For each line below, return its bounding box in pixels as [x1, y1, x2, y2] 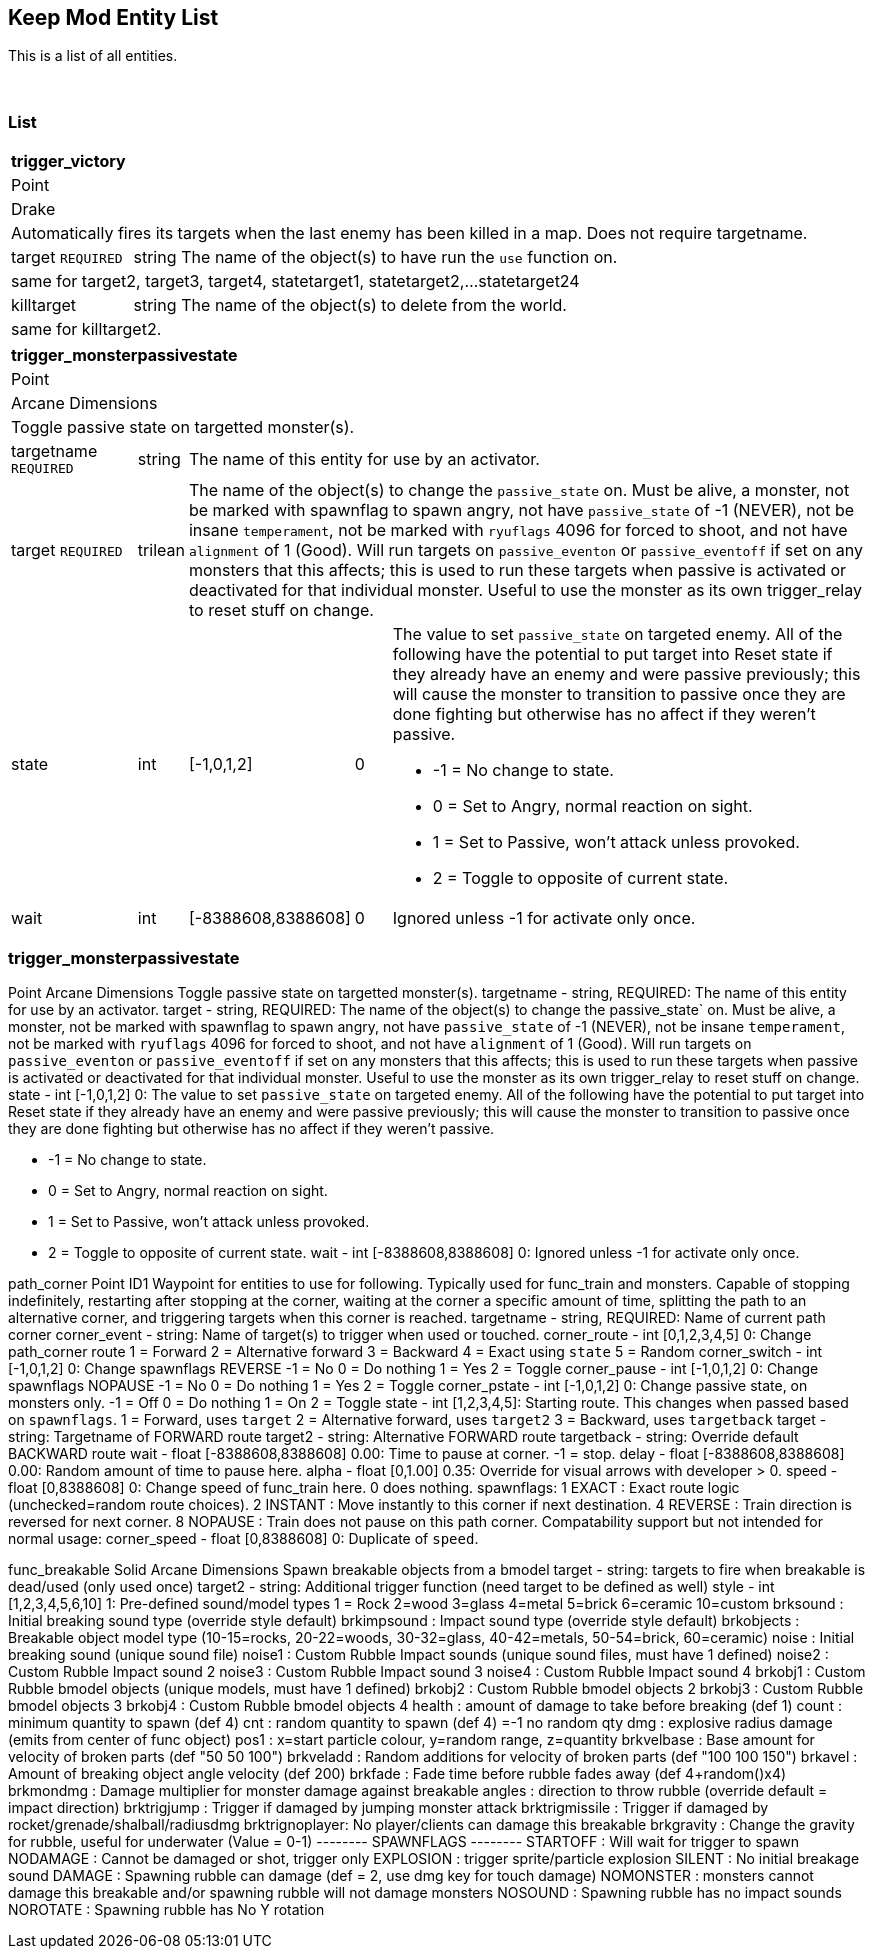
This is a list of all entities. [8, 47, 178, 65]
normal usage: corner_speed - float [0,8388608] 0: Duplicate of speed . [8, 1529, 479, 1547]
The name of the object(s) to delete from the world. [181, 295, 567, 316]
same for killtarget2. [11, 319, 162, 340]
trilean [137, 540, 185, 561]
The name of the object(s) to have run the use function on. [181, 247, 618, 268]
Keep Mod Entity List [8, 5, 219, 30]
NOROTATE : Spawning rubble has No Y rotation [8, 1900, 325, 1918]
